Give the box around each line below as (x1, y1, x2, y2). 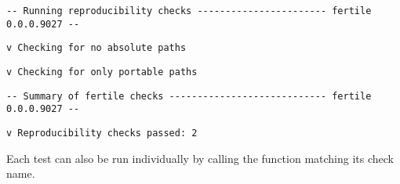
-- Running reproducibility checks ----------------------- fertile (6, 5, 372, 16)
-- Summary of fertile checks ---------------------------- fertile (6, 90, 372, 102)
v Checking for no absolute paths (6, 42, 187, 54)
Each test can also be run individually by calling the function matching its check (6, 150, 394, 166)
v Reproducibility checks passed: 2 (6, 127, 198, 139)
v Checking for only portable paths (6, 66, 198, 78)
